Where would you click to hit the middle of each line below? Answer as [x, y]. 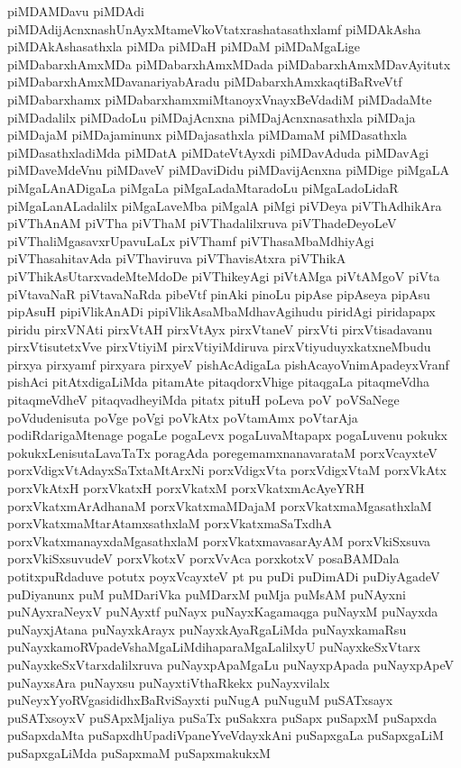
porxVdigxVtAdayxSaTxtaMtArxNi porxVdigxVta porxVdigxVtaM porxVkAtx [227, 470]
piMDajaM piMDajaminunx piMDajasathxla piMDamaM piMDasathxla [207, 135]
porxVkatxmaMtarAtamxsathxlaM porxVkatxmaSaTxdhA [170, 523]
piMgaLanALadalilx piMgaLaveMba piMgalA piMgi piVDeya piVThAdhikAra [225, 205]
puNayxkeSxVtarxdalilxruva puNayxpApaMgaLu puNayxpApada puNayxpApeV [231, 664]
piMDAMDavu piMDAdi [76, 11]
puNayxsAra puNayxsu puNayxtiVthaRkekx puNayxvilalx [169, 682]
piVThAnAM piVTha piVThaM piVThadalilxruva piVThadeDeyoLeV [202, 223]
